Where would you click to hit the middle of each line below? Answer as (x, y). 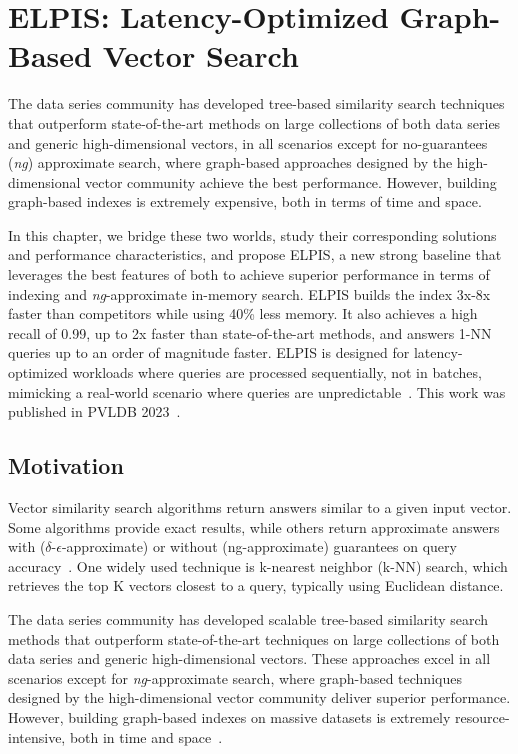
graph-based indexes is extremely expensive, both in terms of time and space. (245, 201)
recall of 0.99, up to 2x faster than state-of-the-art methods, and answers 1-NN (250, 332)
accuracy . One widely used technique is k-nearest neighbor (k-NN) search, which (258, 565)
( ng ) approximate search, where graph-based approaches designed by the (230, 162)
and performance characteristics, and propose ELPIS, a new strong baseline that (255, 254)
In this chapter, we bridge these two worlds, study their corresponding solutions (252, 234)
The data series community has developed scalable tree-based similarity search (248, 618)
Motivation (66, 465)
